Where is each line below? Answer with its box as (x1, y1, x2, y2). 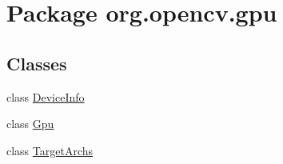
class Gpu (6, 115, 54, 132)
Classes (6, 50, 67, 75)
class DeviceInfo (6, 88, 85, 105)
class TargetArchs (6, 142, 94, 158)
